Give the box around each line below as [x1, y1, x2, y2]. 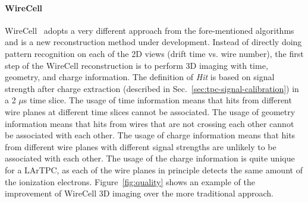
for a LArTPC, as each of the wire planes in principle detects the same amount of [5, 163, 303, 176]
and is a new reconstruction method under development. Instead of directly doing [5, 36, 302, 48]
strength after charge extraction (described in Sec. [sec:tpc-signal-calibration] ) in [5, 82, 299, 94]
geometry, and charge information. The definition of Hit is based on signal [5, 71, 275, 83]
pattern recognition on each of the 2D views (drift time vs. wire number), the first [5, 47, 304, 59]
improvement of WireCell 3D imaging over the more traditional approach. [5, 187, 274, 199]
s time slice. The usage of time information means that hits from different [23, 94, 292, 106]
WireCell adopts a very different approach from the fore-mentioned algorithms [5, 24, 294, 36]
